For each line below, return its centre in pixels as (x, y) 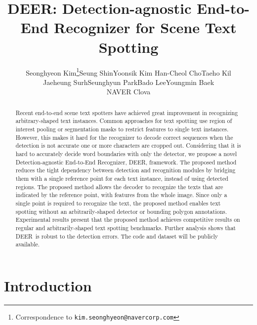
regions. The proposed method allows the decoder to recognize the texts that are (119, 186)
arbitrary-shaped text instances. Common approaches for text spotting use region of (124, 121)
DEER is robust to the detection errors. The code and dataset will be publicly (117, 236)
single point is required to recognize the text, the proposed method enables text (118, 203)
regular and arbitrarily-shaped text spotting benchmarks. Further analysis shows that (126, 227)
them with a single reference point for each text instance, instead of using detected (122, 178)
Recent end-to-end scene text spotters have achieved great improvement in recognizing (127, 112)
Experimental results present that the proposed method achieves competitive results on (128, 220)
